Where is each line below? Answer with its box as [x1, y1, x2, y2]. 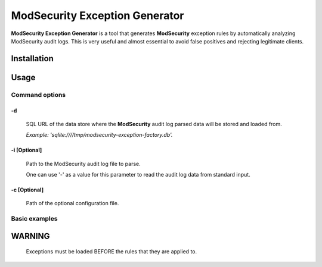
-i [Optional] [11, 146, 42, 154]
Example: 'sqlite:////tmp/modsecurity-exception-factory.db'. [26, 131, 173, 139]
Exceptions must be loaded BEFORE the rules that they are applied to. [26, 248, 197, 255]
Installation [11, 54, 54, 64]
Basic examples [11, 215, 58, 223]
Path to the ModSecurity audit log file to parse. [26, 160, 141, 167]
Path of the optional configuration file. [26, 200, 119, 207]
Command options [11, 90, 66, 99]
